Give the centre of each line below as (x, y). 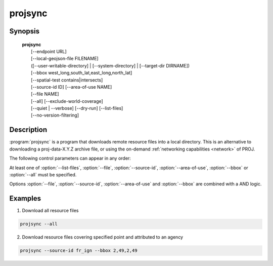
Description (28, 130)
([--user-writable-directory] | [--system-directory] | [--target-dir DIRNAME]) (110, 65)
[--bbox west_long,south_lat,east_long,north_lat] (82, 73)
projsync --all (39, 224)
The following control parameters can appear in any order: (70, 158)
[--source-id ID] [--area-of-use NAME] (72, 87)
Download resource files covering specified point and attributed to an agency (103, 237)
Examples (25, 198)
